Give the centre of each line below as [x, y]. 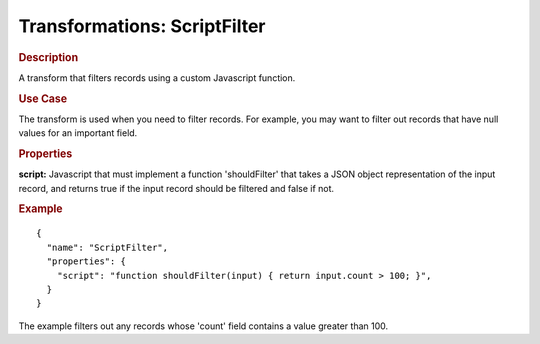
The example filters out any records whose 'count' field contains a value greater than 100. [203, 326]
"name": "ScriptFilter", [107, 247]
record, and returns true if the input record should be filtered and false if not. [176, 188]
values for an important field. [78, 133]
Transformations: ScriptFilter [142, 26]
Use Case [43, 98]
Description [48, 57]
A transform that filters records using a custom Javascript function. [157, 77]
